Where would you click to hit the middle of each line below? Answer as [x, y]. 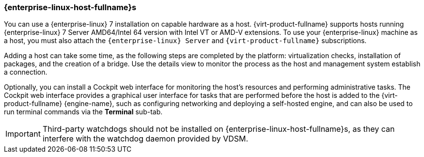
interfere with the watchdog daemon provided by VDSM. [145, 139]
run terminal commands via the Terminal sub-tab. [83, 112]
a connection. [26, 72]
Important [23, 134]
